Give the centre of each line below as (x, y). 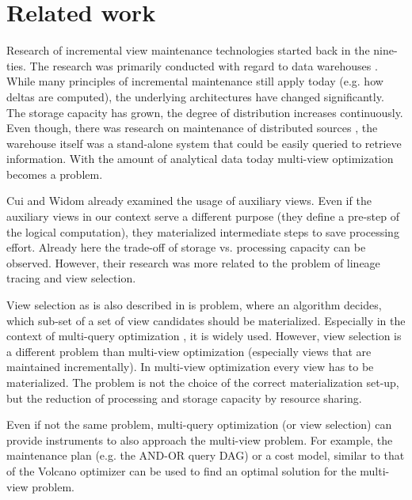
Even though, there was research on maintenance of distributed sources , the (192, 128)
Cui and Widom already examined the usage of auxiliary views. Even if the (189, 201)
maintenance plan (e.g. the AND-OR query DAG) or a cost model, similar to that (206, 455)
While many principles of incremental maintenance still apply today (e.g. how (195, 81)
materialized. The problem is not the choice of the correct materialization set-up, (203, 382)
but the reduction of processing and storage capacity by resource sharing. (184, 398)
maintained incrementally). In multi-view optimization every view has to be (190, 367)
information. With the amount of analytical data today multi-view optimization (200, 159)
